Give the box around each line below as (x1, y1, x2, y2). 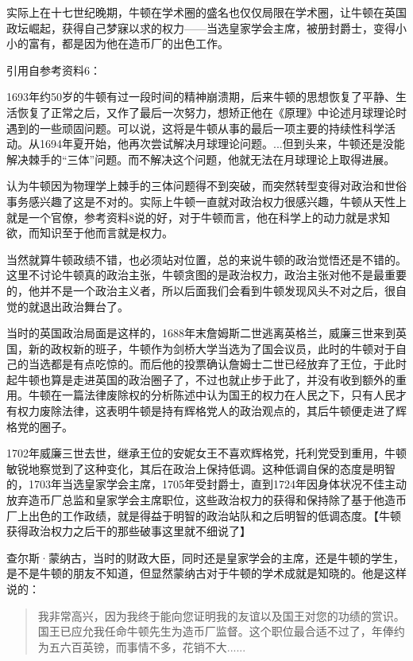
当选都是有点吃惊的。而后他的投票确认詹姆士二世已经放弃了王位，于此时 (28, 356, 407, 372)
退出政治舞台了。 (39, 297, 129, 314)
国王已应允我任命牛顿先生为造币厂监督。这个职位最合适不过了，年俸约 (37, 623, 405, 640)
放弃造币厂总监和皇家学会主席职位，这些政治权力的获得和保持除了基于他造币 (6, 492, 407, 508)
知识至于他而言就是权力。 (39, 224, 173, 241)
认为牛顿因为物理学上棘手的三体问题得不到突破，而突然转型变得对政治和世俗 (6, 177, 407, 194)
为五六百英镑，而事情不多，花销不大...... (37, 638, 246, 655)
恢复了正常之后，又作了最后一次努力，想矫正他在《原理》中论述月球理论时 (17, 103, 407, 120)
